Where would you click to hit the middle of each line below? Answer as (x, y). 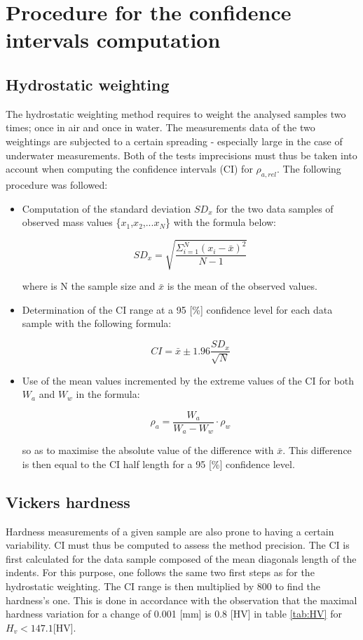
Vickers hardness (68, 501)
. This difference (317, 450)
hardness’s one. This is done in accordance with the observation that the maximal (181, 600)
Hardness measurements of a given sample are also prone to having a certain (170, 531)
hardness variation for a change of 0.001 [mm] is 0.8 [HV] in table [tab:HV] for (174, 614)
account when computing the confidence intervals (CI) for (129, 169)
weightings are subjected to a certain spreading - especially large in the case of (174, 141)
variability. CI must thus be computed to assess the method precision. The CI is (178, 545)
